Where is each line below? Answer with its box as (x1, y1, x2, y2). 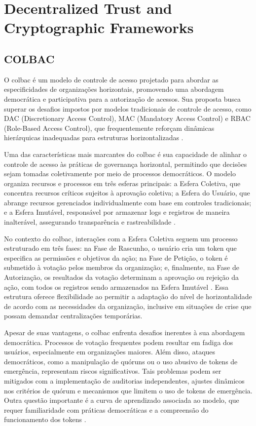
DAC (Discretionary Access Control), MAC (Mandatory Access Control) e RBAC (4, 113, 251, 123)
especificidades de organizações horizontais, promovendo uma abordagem (4, 84, 224, 94)
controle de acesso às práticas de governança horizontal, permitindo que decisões (4, 158, 247, 169)
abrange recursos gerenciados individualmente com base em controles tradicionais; (4, 197, 252, 207)
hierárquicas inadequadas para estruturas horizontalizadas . (4, 132, 183, 143)
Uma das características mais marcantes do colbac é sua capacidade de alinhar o (4, 149, 247, 159)
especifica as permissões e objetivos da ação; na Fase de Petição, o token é (4, 252, 228, 263)
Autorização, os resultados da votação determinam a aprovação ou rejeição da (4, 272, 239, 282)
